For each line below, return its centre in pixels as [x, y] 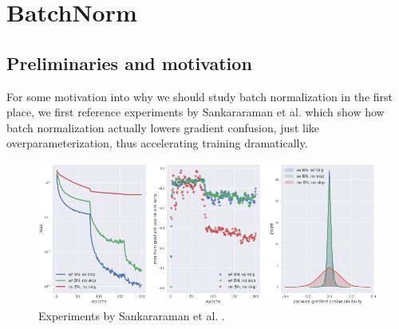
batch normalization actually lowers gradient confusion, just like [163, 127]
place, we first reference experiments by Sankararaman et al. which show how [196, 112]
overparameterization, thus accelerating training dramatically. [157, 143]
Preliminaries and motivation [129, 63]
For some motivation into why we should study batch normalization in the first [200, 96]
